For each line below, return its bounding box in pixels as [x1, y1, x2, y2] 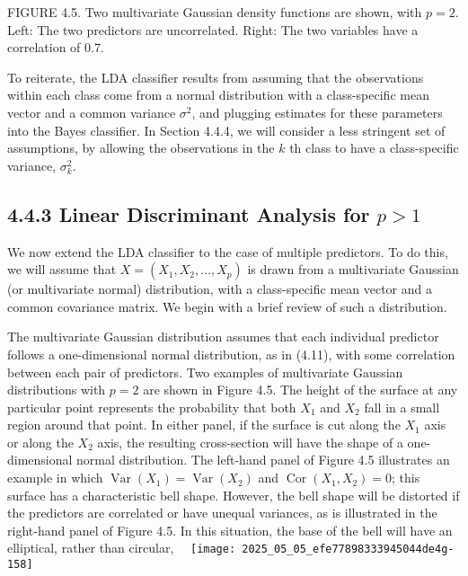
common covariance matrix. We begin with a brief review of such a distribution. [7, 297, 447, 315]
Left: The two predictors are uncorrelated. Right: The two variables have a [7, 20, 419, 39]
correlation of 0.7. [7, 38, 104, 57]
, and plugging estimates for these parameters [191, 102, 443, 121]
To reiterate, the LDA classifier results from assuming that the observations [7, 67, 424, 86]
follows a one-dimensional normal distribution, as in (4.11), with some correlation [7, 344, 455, 363]
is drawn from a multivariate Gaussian [247, 260, 459, 279]
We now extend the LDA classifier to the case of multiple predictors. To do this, [7, 242, 448, 261]
